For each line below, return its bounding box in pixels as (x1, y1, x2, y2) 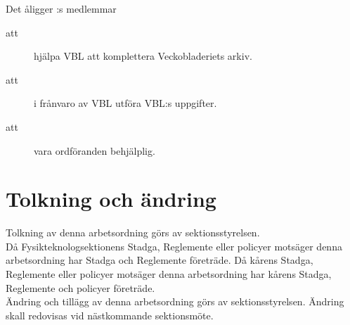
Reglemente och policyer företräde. (6, 280, 155, 295)
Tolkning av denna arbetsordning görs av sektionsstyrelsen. (6, 225, 260, 240)
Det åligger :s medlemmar (6, 1, 117, 15)
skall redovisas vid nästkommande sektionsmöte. (6, 307, 214, 322)
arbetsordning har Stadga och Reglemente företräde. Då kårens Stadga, (6, 253, 313, 267)
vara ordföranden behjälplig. (34, 143, 155, 158)
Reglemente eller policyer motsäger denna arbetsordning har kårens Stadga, (6, 267, 332, 281)
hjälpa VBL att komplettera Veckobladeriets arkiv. (34, 49, 252, 63)
